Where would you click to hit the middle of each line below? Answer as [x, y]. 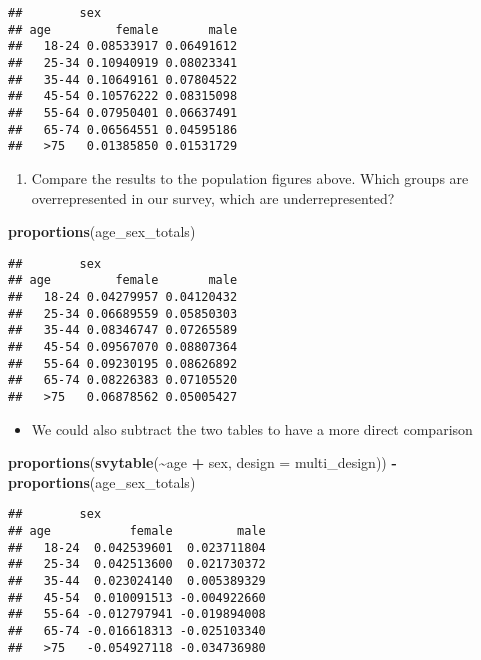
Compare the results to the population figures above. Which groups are [250, 177]
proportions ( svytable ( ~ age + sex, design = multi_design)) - [202, 462]
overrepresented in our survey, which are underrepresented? [213, 197]
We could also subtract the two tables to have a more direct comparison [252, 428]
